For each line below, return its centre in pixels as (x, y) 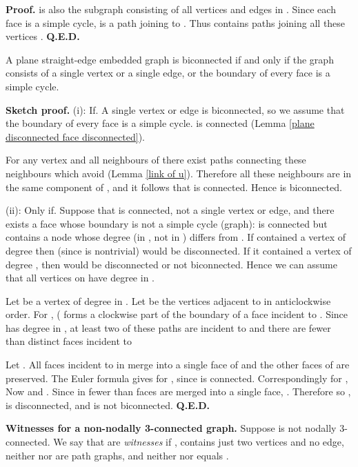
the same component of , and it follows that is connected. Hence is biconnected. (174, 187)
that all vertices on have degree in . (80, 278)
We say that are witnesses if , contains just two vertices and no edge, (199, 442)
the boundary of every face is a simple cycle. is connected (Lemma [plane (160, 123)
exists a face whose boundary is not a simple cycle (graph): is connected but (167, 223)
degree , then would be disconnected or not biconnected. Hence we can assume (171, 264)
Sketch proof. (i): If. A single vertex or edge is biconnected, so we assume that (175, 109)
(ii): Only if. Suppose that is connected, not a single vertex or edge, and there (170, 210)
